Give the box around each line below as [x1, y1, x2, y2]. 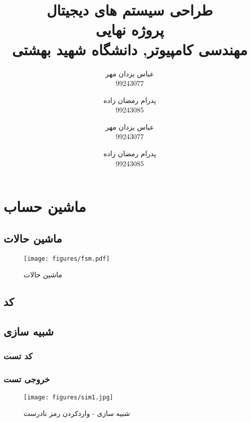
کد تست [4, 350, 33, 362]
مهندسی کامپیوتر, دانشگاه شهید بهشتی [12, 39, 247, 59]
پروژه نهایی [95, 19, 164, 40]
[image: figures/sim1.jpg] [24, 393, 113, 401]
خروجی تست [4, 373, 50, 385]
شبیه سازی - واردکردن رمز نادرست [24, 408, 130, 418]
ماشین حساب [4, 196, 86, 217]
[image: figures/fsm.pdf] [24, 255, 110, 262]
